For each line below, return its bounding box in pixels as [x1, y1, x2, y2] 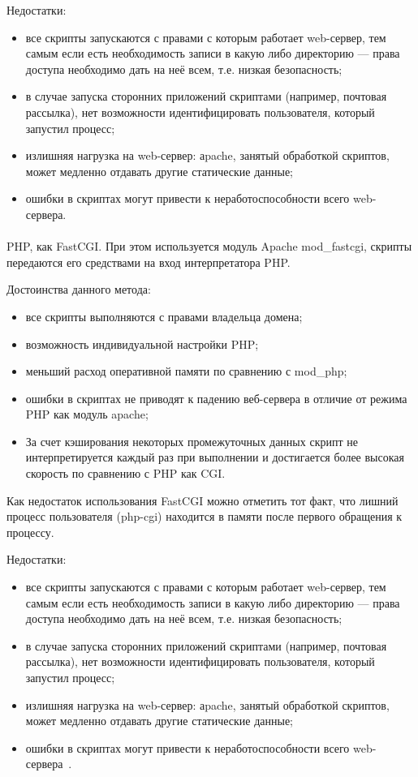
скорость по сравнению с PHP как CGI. [25, 465, 226, 482]
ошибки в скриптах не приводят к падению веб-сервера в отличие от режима [25, 389, 407, 406]
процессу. [6, 523, 54, 540]
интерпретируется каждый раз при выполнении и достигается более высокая [25, 449, 404, 466]
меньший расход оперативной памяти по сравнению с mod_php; [25, 363, 347, 380]
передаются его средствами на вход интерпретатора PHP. [6, 253, 291, 270]
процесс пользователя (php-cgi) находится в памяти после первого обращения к [6, 508, 403, 525]
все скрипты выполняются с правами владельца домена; [25, 307, 303, 324]
